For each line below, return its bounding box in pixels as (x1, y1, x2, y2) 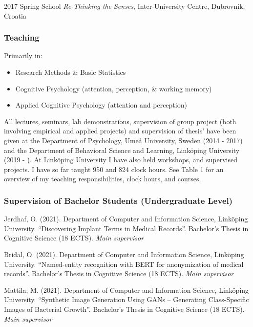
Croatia (4, 10, 26, 21)
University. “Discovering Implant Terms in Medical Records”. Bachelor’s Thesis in (4, 223, 249, 233)
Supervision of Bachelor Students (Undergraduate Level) (4, 194, 233, 206)
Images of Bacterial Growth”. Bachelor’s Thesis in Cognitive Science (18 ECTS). (4, 304, 245, 314)
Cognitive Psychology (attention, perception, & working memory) (15, 83, 212, 93)
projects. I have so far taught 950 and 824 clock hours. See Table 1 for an (4, 164, 224, 174)
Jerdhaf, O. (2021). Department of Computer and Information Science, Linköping (4, 214, 248, 224)
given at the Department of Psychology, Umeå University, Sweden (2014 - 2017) (4, 135, 243, 145)
